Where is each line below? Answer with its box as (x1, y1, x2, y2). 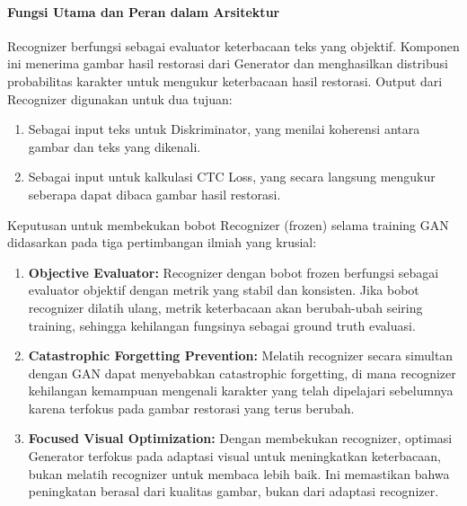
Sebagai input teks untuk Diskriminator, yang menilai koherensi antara (28, 120, 420, 138)
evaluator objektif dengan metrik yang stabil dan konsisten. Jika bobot (28, 280, 419, 299)
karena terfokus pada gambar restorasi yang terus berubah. (28, 398, 355, 417)
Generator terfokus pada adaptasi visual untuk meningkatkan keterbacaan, (28, 447, 441, 466)
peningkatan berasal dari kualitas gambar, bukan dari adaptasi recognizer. (28, 482, 439, 501)
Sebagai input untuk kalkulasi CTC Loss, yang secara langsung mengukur (28, 167, 436, 186)
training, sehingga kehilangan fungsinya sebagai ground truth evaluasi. (28, 315, 416, 334)
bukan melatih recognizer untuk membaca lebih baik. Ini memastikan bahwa (28, 464, 450, 483)
